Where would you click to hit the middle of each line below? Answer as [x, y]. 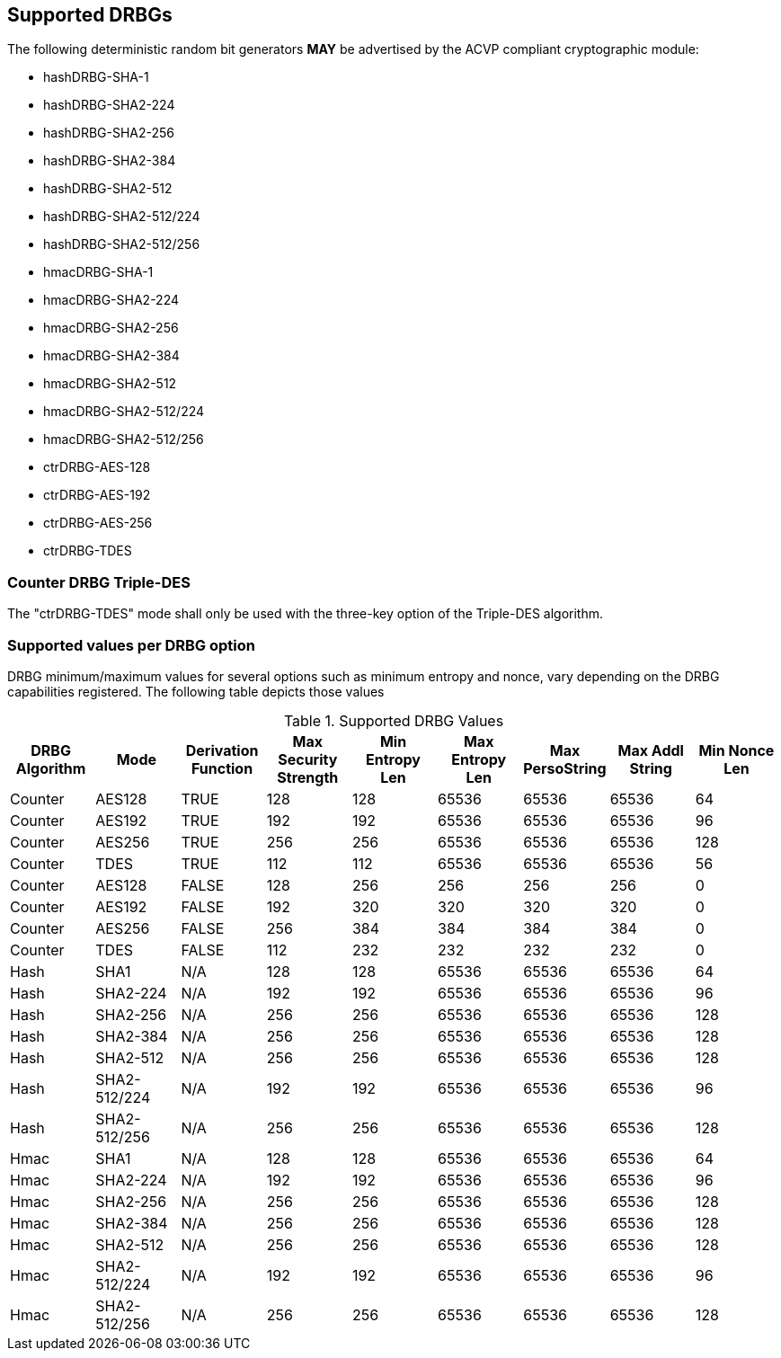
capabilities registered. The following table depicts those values [196, 691]
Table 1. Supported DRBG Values [394, 720]
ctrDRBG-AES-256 [98, 523]
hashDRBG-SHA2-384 [110, 161]
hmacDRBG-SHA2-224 [111, 300]
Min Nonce [737, 750]
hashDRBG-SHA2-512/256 [122, 244]
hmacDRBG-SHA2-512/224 [124, 412]
